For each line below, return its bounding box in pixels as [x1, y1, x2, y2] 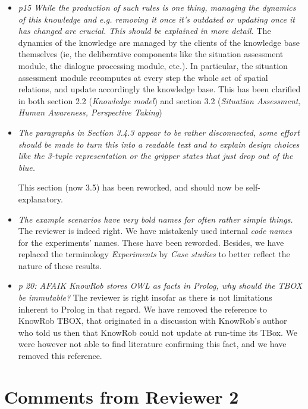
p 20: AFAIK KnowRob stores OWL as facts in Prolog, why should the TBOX [18, 279, 303, 292]
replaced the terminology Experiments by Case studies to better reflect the [18, 248, 290, 260]
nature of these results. [18, 259, 102, 271]
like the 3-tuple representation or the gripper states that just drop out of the [18, 149, 293, 162]
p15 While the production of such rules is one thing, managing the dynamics [18, 1, 296, 13]
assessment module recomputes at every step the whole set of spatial [18, 71, 268, 83]
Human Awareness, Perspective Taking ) [18, 106, 162, 118]
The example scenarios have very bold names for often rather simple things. [18, 213, 293, 225]
